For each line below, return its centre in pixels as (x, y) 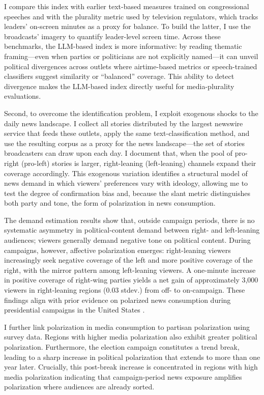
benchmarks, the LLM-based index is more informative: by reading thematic (123, 46)
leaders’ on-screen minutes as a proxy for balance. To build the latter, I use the (127, 26)
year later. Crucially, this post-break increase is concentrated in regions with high (131, 367)
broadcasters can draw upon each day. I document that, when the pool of (119, 153)
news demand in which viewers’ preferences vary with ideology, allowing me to (126, 183)
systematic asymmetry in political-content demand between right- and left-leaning (132, 230)
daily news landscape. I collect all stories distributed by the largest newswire (124, 123)
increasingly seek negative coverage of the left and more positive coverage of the (128, 260)
